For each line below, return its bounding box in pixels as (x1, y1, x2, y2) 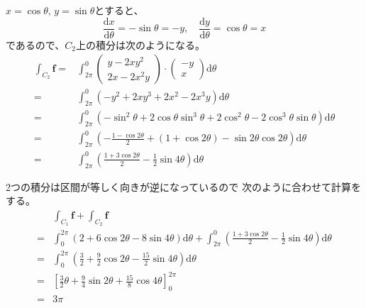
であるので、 (6, 37, 65, 52)
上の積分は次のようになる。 (76, 37, 206, 52)
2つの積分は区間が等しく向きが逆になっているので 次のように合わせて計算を (6, 179, 361, 194)
